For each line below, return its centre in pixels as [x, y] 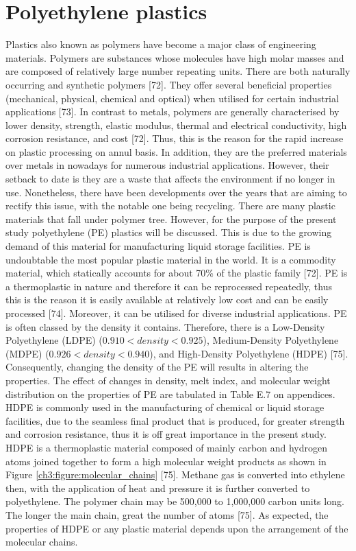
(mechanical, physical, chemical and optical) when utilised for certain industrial [172, 98]
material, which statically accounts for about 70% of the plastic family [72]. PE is [177, 273]
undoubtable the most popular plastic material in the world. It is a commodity [171, 259]
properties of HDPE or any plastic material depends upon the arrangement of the [177, 528]
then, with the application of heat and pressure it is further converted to [158, 488]
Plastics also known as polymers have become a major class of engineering [161, 44]
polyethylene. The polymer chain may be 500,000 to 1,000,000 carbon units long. [175, 501]
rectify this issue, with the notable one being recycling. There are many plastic [170, 206]
